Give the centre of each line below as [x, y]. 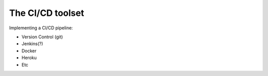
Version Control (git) [42, 37]
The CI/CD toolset [47, 13]
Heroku [29, 58]
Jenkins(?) [32, 44]
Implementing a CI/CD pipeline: [41, 28]
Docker [29, 51]
